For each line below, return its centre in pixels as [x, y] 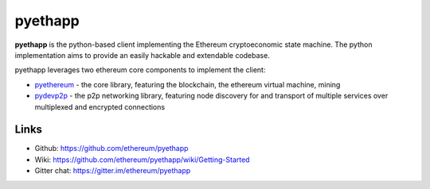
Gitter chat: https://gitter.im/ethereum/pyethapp [113, 171]
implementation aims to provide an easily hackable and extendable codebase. [142, 55]
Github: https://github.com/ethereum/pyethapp [111, 148]
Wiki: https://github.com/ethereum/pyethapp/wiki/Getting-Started [142, 160]
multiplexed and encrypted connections [100, 106]
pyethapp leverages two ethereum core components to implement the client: [140, 70]
